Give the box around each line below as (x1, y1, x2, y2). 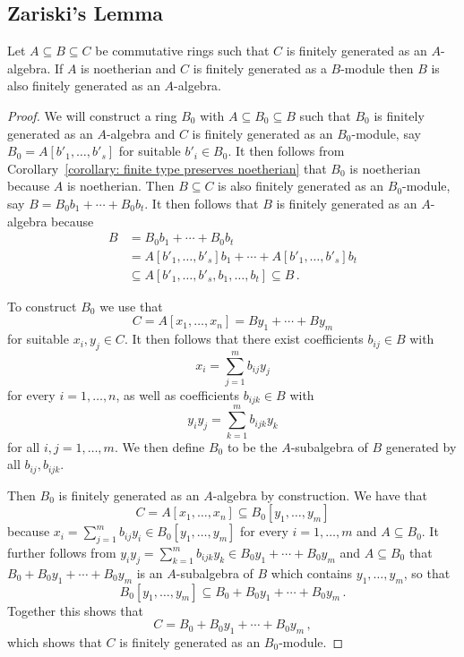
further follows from (7, 543, 116, 562)
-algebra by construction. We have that (212, 485, 427, 504)
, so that (403, 563, 451, 582)
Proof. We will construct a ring (7, 106, 177, 124)
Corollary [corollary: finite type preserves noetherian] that (7, 158, 327, 177)
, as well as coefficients (116, 386, 239, 404)
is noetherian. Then (66, 176, 175, 195)
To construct (7, 296, 77, 315)
